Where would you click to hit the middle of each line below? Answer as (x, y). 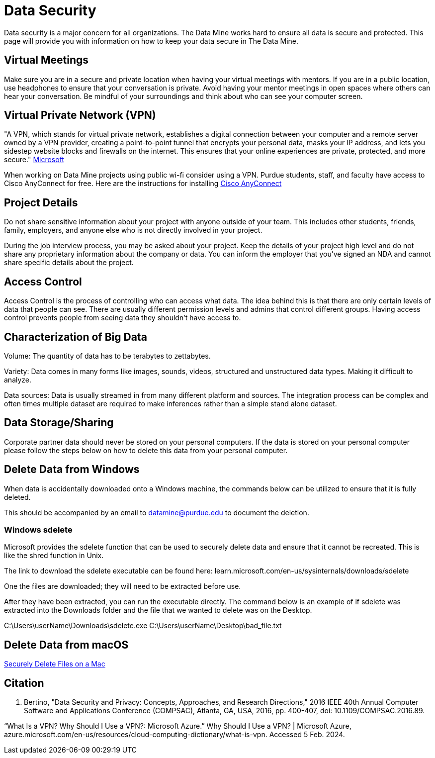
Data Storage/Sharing (59, 423)
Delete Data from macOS (66, 645)
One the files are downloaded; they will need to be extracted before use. (123, 586)
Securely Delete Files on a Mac (55, 664)
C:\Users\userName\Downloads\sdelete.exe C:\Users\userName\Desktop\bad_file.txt (143, 626)
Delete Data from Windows (72, 470)
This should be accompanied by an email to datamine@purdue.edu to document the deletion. (157, 512)
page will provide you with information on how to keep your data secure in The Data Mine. (151, 41)
